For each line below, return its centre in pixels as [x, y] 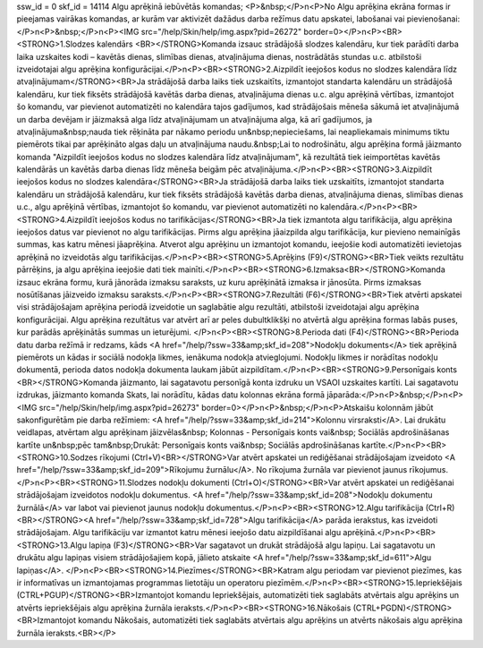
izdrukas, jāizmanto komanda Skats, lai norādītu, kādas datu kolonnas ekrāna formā [171, 395]
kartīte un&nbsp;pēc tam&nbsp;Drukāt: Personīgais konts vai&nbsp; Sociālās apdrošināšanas [188, 445]
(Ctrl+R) [440, 507]
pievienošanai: [433, 19]
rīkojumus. [429, 470]
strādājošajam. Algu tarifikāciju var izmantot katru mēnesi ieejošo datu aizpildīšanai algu [179, 533]
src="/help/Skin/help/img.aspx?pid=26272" [221, 31]
